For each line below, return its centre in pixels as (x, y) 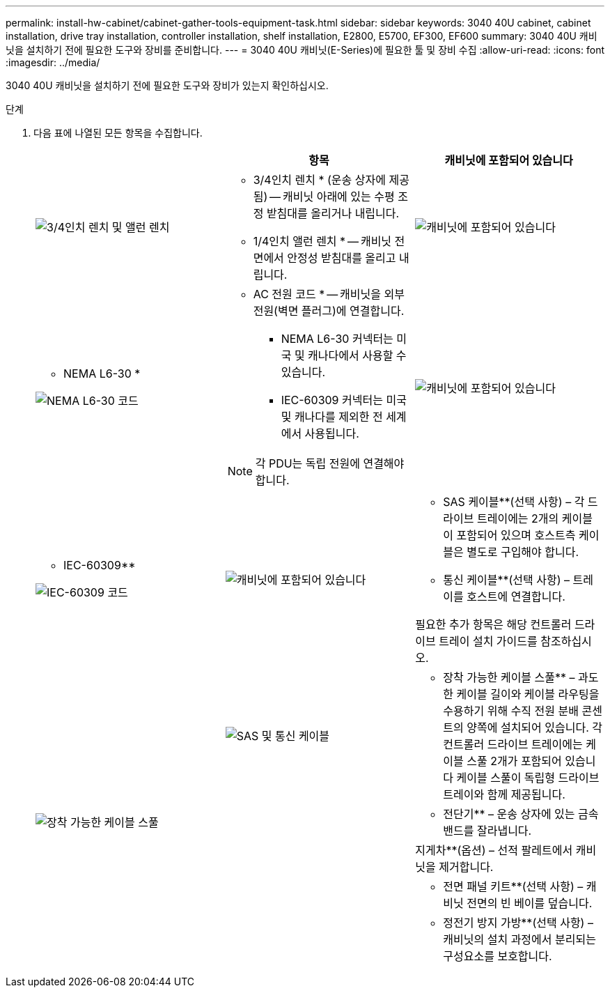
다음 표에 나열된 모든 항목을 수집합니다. (118, 133)
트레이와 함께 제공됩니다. (504, 794)
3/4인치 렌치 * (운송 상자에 (319, 180)
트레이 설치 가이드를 (488, 641)
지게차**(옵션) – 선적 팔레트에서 (494, 850)
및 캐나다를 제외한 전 (332, 417)
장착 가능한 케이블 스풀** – (509, 677)
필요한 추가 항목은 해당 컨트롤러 (493, 624)
